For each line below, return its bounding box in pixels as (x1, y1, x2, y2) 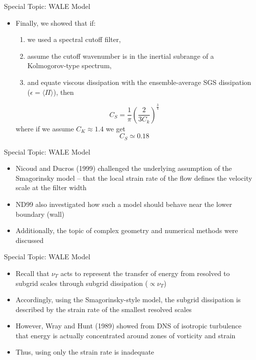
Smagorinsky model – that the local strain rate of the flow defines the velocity (15, 172, 253, 183)
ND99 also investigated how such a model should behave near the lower (15, 199, 232, 209)
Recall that (15, 268, 49, 278)
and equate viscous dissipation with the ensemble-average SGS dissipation (27, 77, 252, 87)
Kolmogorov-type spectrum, (27, 60, 112, 71)
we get (106, 123, 126, 133)
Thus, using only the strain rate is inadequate (15, 347, 154, 357)
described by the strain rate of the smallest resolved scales (15, 304, 192, 314)
